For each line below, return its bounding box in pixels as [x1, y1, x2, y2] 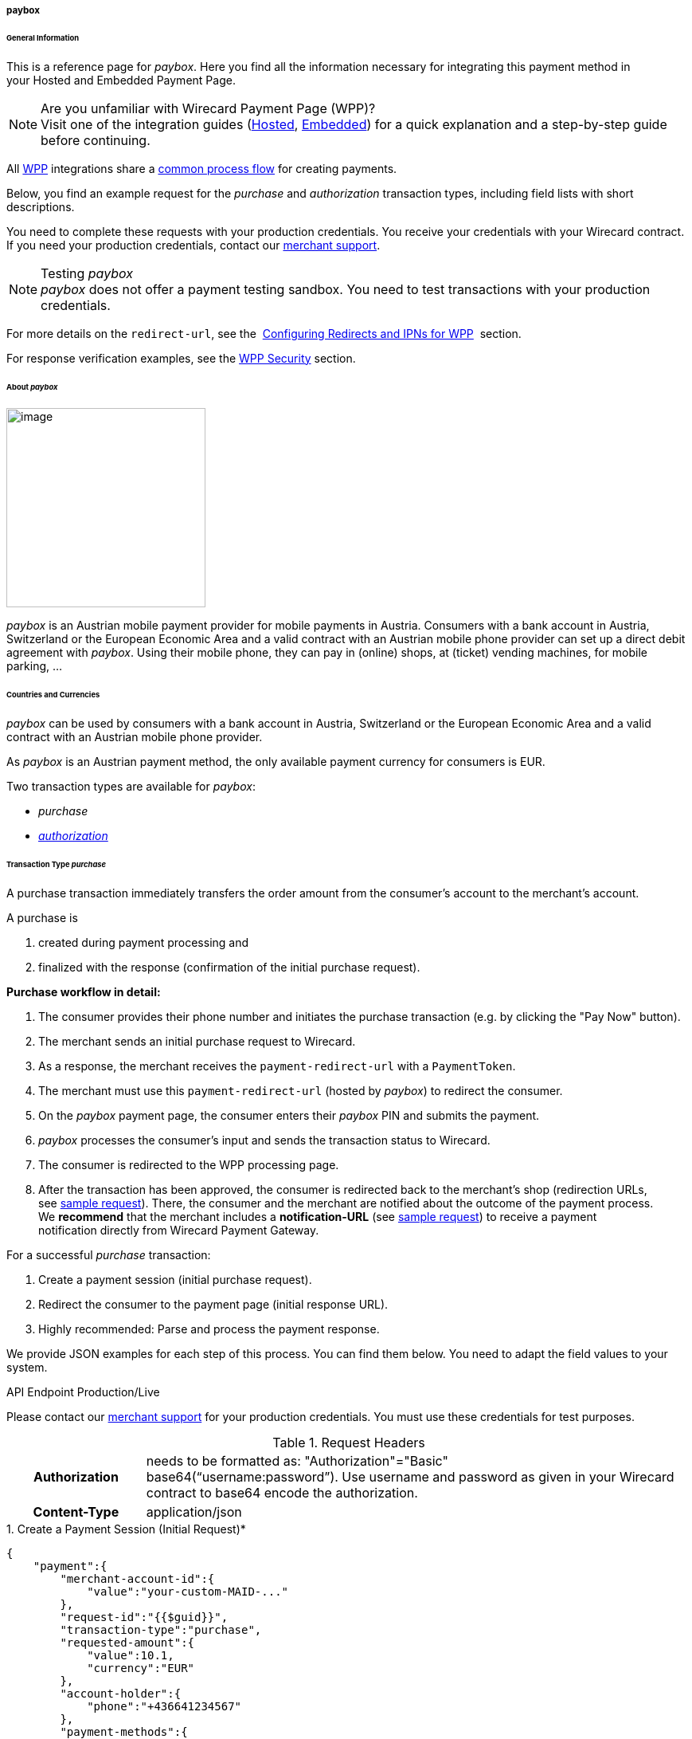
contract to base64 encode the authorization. [146, 1484, 418, 1501]
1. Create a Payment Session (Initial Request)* [6, 1521, 246, 1536]
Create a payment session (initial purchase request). [38, 1272, 312, 1286]
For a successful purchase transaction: [6, 1247, 211, 1262]
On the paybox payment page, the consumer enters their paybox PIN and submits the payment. [38, 1108, 540, 1122]
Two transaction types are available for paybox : [6, 779, 256, 794]
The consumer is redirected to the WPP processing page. [38, 1157, 339, 1172]
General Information [6, 33, 80, 42]
